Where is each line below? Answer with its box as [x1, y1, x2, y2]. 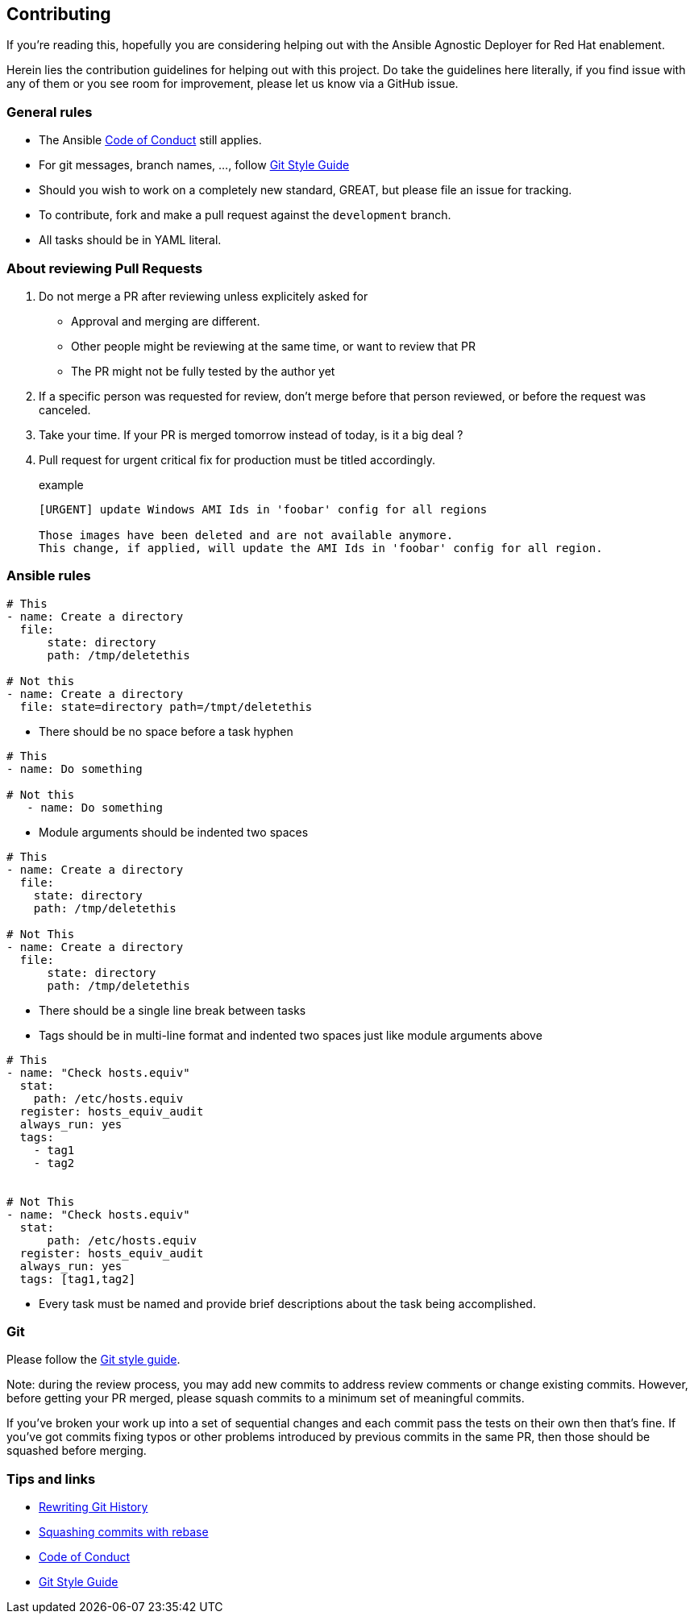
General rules [6, 103, 93, 120]
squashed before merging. [6, 1443, 147, 1458]
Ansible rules [6, 567, 91, 584]
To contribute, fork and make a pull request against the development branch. [39, 208, 451, 222]
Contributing [6, 4, 111, 24]
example [39, 477, 84, 492]
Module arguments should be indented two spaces [39, 825, 309, 839]
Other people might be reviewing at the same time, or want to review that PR [71, 339, 476, 353]
